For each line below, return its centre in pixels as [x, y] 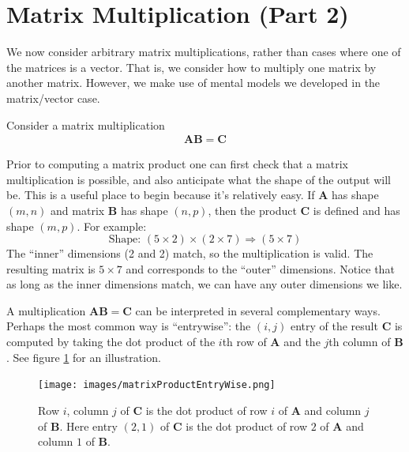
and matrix [78, 210]
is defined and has [356, 210]
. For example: [112, 226]
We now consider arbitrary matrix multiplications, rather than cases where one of [204, 52]
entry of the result [334, 326]
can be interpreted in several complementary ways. [258, 310]
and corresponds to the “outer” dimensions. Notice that [260, 268]
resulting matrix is [51, 268]
